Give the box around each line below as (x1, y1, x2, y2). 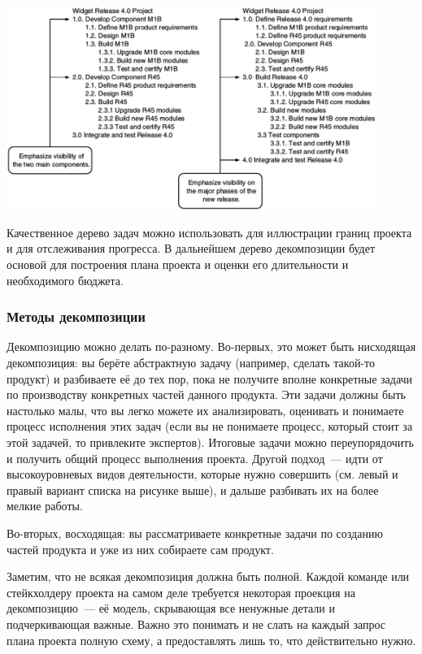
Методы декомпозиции (7, 306, 146, 327)
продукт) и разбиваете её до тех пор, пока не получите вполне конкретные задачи (7, 370, 413, 387)
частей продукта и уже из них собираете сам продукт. (7, 540, 274, 557)
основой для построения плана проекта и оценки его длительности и (7, 256, 349, 273)
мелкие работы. (7, 497, 83, 514)
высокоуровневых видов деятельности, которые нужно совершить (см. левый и (7, 466, 398, 483)
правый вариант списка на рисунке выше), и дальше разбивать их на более (7, 481, 379, 498)
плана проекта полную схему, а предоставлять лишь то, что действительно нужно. (7, 631, 416, 648)
